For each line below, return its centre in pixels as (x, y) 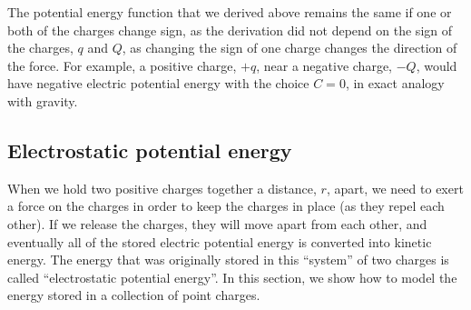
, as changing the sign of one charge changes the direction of (289, 48)
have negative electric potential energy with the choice (158, 83)
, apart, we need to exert (395, 188)
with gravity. (43, 100)
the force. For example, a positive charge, (122, 65)
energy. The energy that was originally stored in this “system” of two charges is (228, 260)
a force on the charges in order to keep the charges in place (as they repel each (226, 206)
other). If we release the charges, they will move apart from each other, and (217, 223)
